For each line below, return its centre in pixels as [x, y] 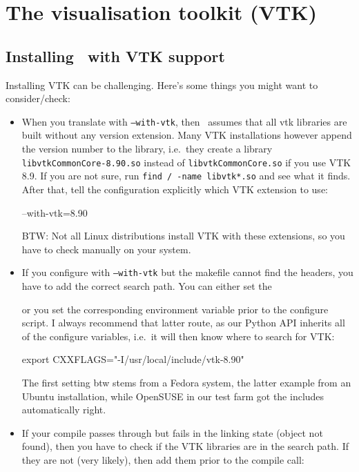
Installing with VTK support [115, 56]
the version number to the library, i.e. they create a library [147, 149]
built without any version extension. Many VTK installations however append [187, 135]
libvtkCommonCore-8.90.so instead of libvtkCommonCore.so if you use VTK [186, 162]
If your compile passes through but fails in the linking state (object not [172, 432]
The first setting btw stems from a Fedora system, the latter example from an [186, 382]
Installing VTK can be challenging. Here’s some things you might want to [162, 85]
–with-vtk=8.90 [55, 212]
